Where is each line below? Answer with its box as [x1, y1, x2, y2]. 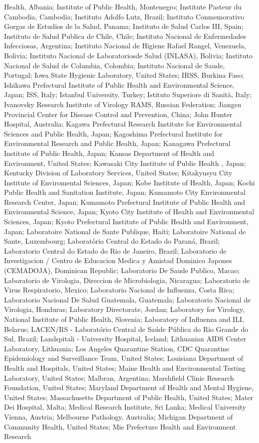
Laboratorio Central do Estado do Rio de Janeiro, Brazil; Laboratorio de [4, 245, 227, 256]
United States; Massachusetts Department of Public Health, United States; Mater [4, 392, 254, 402]
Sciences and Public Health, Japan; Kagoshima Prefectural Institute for [4, 128, 223, 139]
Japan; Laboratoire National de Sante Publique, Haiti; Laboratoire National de [4, 226, 246, 236]
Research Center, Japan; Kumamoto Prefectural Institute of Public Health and [4, 196, 246, 207]
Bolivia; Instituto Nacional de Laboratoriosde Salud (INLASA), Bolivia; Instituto [4, 50, 253, 60]
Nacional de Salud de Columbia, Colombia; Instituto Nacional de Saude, [4, 60, 225, 70]
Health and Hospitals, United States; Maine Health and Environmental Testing [4, 362, 246, 373]
